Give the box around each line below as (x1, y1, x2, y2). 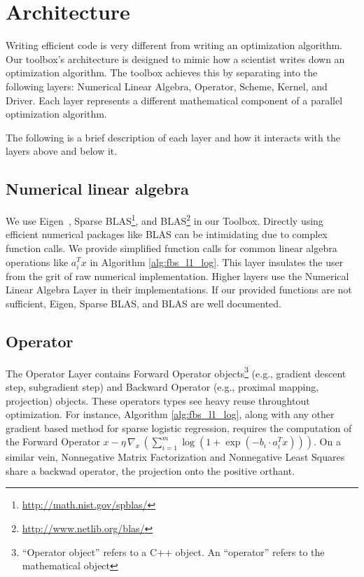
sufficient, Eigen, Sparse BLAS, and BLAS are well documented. (6, 296, 281, 310)
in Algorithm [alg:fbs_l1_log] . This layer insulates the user (90, 254, 344, 269)
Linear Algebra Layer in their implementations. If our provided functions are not (6, 282, 352, 297)
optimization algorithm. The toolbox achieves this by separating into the (6, 65, 318, 80)
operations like (6, 254, 69, 269)
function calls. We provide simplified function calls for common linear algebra (6, 240, 337, 255)
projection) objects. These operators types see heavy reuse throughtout (6, 393, 310, 408)
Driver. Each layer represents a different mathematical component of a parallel (6, 92, 343, 107)
